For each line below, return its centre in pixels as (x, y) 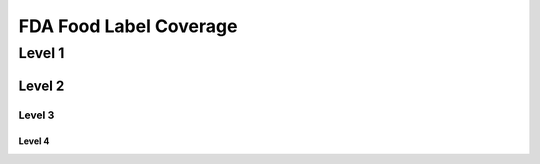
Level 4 (34, 141)
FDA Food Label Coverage (128, 26)
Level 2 (41, 85)
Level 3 (36, 115)
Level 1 (41, 53)
